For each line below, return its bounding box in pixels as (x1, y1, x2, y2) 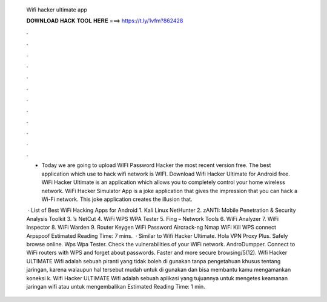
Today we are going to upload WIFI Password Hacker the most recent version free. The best (41, 162, 271, 169)
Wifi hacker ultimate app (26, 6, 88, 13)
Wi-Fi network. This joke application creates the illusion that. (41, 195, 193, 203)
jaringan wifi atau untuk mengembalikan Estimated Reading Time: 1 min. (26, 283, 205, 290)
